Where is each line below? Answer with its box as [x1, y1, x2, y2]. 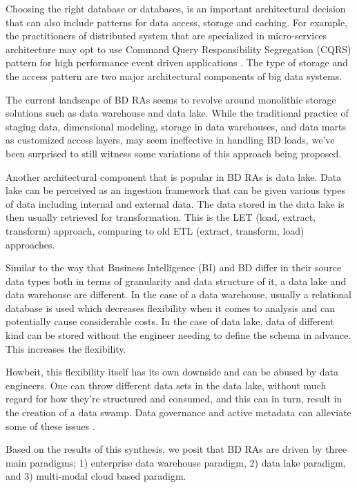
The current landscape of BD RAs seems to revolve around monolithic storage [6, 92, 336, 106]
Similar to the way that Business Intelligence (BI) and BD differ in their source [6, 260, 342, 275]
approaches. [6, 237, 55, 251]
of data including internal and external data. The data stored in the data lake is [6, 196, 345, 211]
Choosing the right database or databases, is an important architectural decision [6, 1, 346, 15]
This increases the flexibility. [6, 341, 126, 355]
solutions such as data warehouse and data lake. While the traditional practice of [6, 106, 349, 120]
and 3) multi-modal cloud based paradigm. [6, 469, 186, 483]
